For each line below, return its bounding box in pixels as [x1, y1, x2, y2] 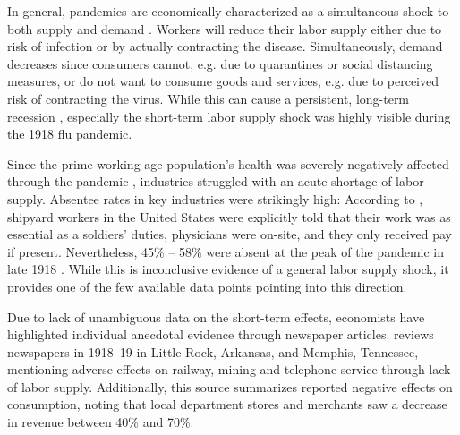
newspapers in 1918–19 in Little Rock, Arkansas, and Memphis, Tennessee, [7, 342, 419, 361]
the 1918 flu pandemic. [7, 124, 132, 143]
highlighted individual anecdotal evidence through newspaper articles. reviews [7, 325, 434, 344]
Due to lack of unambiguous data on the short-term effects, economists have [7, 307, 425, 326]
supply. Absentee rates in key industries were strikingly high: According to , [7, 189, 423, 208]
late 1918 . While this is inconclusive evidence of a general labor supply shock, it [7, 260, 449, 278]
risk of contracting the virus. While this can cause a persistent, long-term [7, 89, 410, 107]
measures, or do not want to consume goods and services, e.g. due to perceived [7, 72, 439, 90]
